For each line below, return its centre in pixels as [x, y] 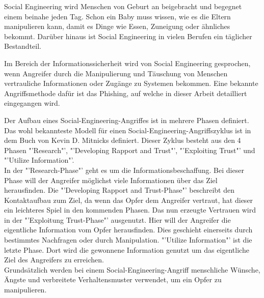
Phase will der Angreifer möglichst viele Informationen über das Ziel [111, 180]
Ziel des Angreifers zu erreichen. [54, 260]
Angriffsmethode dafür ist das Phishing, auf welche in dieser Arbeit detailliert [126, 93]
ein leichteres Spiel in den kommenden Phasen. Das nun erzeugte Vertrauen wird [130, 210]
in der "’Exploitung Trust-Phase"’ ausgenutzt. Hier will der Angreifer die [117, 219]
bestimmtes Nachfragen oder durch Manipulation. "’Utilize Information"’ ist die [128, 240]
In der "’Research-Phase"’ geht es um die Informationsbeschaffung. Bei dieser [124, 170]
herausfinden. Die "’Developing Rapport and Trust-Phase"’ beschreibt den [119, 190]
